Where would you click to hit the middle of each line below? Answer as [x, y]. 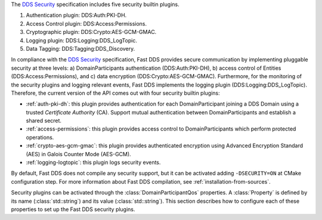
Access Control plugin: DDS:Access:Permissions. [86, 23]
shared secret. [44, 121]
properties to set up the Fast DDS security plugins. [73, 209]
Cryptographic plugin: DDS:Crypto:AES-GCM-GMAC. [91, 32]
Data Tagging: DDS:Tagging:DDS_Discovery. [80, 48]
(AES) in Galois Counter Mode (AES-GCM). [78, 154]
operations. [40, 137]
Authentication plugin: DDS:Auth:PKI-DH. [76, 16]
